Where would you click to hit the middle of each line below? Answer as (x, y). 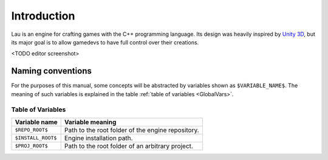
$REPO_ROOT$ (31, 130)
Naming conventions (52, 71)
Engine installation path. (98, 138)
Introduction (43, 16)
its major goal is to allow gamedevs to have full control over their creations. (105, 42)
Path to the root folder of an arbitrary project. (129, 146)
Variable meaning (90, 122)
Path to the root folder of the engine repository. (132, 130)
